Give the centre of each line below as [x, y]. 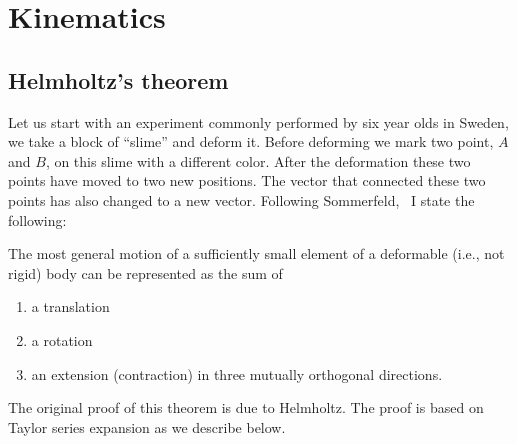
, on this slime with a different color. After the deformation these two [258, 160]
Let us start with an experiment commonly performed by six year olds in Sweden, [258, 121]
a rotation [62, 339]
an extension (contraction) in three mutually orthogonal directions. [237, 373]
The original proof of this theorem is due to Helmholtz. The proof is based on [246, 407]
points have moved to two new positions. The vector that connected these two [247, 180]
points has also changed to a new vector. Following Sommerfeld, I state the [241, 199]
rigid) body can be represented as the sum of [145, 272]
